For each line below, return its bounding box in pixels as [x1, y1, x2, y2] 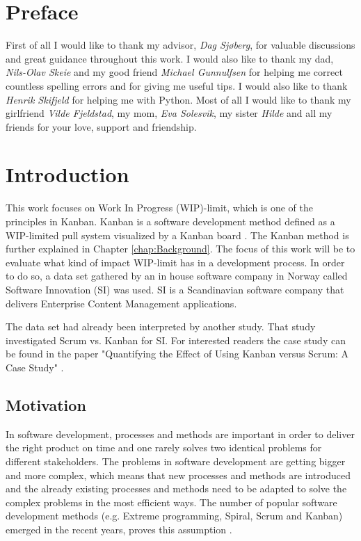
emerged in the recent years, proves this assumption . [6, 522, 232, 536]
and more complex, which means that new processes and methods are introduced [6, 467, 351, 482]
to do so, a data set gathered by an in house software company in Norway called [6, 268, 348, 283]
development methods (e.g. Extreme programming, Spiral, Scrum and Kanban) [6, 508, 343, 523]
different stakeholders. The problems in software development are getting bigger [6, 453, 346, 468]
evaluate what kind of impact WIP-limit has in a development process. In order [6, 255, 345, 269]
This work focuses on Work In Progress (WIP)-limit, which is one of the [6, 200, 313, 215]
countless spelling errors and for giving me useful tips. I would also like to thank [6, 78, 348, 92]
